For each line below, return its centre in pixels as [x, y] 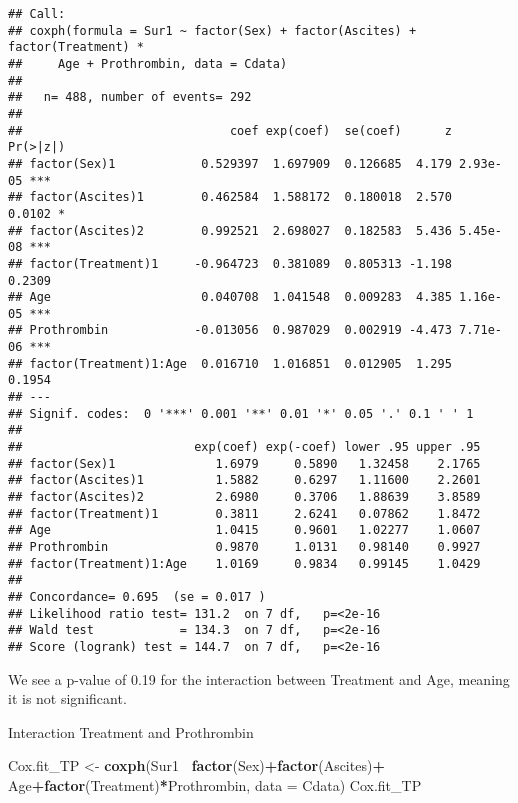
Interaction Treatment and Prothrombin [131, 731]
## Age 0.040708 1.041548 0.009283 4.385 [230, 297]
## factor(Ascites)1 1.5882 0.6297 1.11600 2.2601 [244, 480]
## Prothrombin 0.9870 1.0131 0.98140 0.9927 [244, 547]
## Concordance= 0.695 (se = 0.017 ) [137, 596]
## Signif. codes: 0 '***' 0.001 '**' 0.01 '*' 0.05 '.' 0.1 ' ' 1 [241, 413]
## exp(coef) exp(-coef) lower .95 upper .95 [244, 447]
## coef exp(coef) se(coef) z [230, 130]
